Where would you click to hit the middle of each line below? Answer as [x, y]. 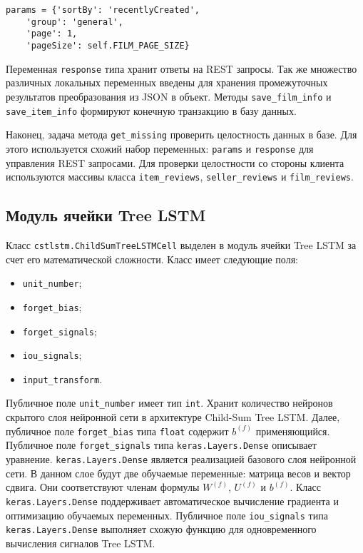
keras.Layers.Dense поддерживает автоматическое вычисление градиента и [172, 501]
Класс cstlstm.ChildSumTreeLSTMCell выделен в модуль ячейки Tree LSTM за [181, 244]
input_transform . [62, 379]
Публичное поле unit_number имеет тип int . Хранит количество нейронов [169, 403]
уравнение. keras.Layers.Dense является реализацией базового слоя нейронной [181, 459]
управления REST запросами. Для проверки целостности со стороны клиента [175, 162]
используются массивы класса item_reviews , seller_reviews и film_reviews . [180, 177]
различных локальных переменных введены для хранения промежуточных [167, 82]
